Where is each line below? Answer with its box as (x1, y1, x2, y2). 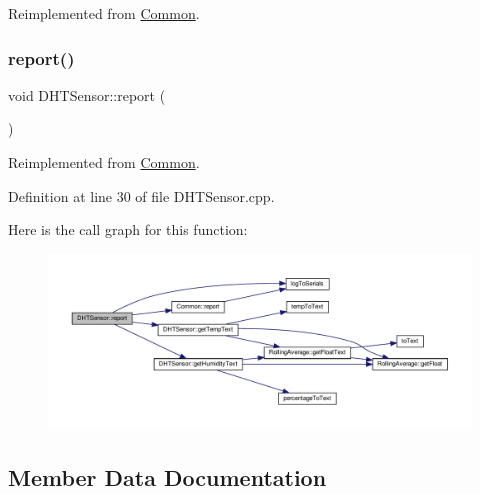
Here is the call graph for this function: (8, 219, 248, 240)
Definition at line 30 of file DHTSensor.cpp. (8, 185, 275, 206)
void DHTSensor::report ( (8, 84, 166, 105)
